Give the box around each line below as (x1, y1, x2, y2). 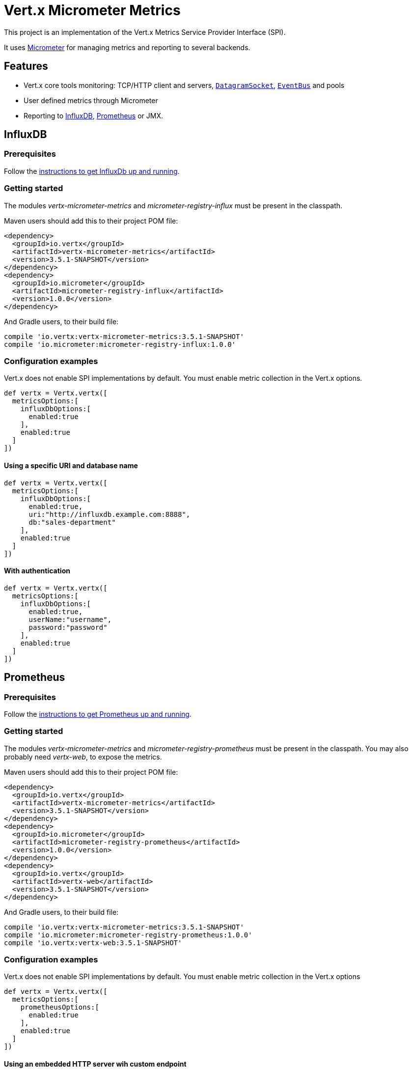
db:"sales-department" (28, 518, 116, 526)
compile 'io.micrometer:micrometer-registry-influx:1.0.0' (4, 340, 236, 348)
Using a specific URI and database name (4, 461, 138, 470)
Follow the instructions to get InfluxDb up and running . (4, 167, 180, 175)
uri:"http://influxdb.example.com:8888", (28, 510, 191, 518)
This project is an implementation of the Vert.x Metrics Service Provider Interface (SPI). (4, 28, 286, 36)
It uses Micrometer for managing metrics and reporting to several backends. (4, 43, 250, 52)
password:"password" (28, 623, 108, 631)
